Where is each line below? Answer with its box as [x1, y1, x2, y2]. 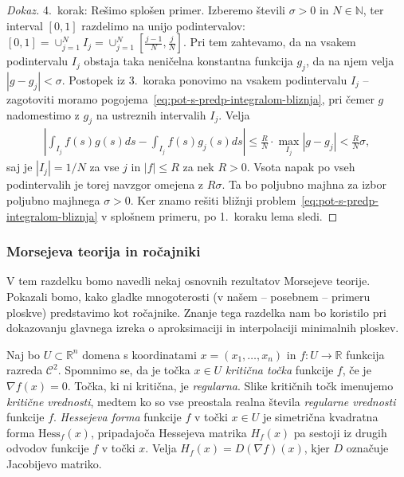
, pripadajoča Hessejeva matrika [90, 424, 247, 440]
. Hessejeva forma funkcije [53, 409, 182, 425]
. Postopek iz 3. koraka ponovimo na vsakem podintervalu [61, 71, 347, 88]
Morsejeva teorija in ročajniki [6, 241, 201, 261]
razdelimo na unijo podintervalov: [81, 17, 246, 33]
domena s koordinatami [82, 346, 197, 362]
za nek [182, 158, 214, 175]
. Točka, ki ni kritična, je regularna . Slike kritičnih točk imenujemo [67, 377, 394, 393]
